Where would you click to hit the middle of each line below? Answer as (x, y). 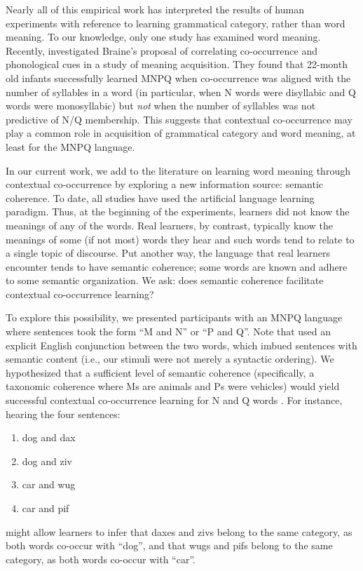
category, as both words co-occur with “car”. (101, 559)
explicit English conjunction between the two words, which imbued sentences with (181, 345)
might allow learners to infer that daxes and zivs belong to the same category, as (179, 531)
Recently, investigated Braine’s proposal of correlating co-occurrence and (162, 50)
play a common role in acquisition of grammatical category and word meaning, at (181, 133)
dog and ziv (47, 461)
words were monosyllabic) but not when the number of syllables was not (161, 106)
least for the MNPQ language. (70, 146)
